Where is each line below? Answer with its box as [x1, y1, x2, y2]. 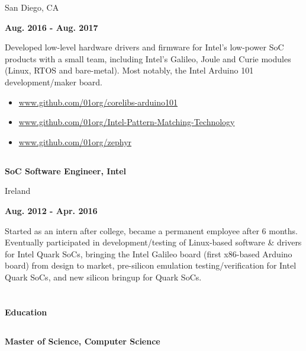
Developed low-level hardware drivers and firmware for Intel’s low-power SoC [5, 41, 284, 53]
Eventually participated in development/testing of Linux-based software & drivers [5, 236, 302, 248]
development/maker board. [5, 75, 102, 88]
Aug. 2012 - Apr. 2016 [5, 204, 98, 216]
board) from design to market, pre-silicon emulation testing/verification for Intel [5, 259, 297, 272]
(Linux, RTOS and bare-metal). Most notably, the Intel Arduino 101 [5, 64, 254, 76]
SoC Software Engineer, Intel [5, 164, 127, 177]
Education [5, 305, 47, 318]
